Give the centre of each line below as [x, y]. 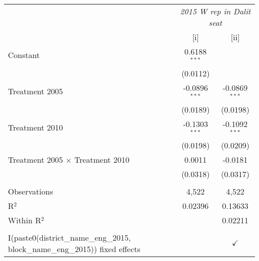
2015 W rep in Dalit [215, 11]
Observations [31, 192]
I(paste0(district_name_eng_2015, [69, 238]
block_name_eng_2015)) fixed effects [74, 249]
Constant [24, 55]
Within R [25, 220]
